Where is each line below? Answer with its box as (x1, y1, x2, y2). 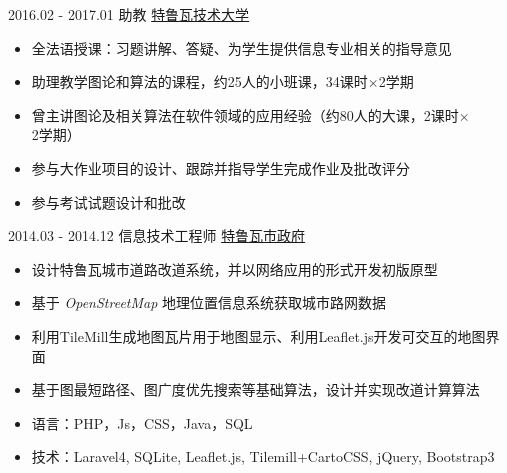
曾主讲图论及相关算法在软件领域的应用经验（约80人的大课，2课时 (31, 104, 459, 125)
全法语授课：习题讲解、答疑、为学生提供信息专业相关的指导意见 (31, 37, 452, 58)
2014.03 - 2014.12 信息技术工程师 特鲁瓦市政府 (8, 225, 306, 246)
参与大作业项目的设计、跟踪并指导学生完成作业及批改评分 (31, 157, 410, 178)
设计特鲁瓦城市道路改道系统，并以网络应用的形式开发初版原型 (31, 258, 438, 279)
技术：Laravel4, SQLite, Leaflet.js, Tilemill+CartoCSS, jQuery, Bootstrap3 (31, 446, 495, 467)
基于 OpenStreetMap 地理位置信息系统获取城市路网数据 (31, 292, 387, 313)
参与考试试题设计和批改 (31, 191, 186, 212)
